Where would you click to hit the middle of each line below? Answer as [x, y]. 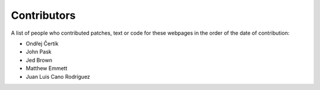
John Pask [39, 52]
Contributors [44, 15]
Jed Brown [39, 60]
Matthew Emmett [47, 68]
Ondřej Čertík [42, 44]
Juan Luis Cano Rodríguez [58, 76]
